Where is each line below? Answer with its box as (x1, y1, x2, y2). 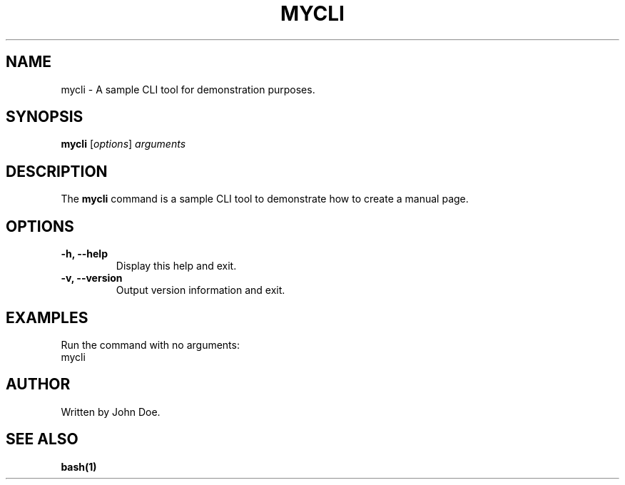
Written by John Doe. (61, 405, 161, 418)
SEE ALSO (6, 430, 78, 449)
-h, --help (61, 247, 108, 260)
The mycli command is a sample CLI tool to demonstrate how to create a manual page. (61, 193, 469, 205)
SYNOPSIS (6, 108, 83, 126)
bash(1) (61, 460, 97, 473)
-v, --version (61, 272, 123, 285)
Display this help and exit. (116, 260, 237, 272)
